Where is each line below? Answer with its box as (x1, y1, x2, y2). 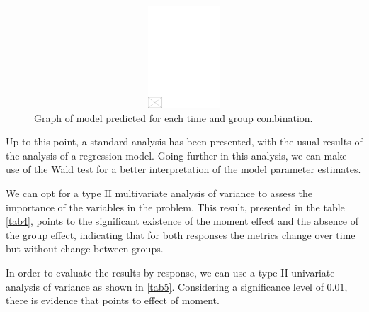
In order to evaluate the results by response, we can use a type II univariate (6, 264, 335, 279)
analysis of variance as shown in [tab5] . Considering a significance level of (6, 279, 324, 294)
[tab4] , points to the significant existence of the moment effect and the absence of (6, 213, 359, 228)
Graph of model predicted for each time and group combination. (34, 110, 313, 125)
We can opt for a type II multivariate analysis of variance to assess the (6, 185, 312, 200)
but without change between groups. (6, 241, 164, 256)
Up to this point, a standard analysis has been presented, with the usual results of (6, 134, 363, 149)
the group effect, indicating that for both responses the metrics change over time (6, 227, 356, 242)
